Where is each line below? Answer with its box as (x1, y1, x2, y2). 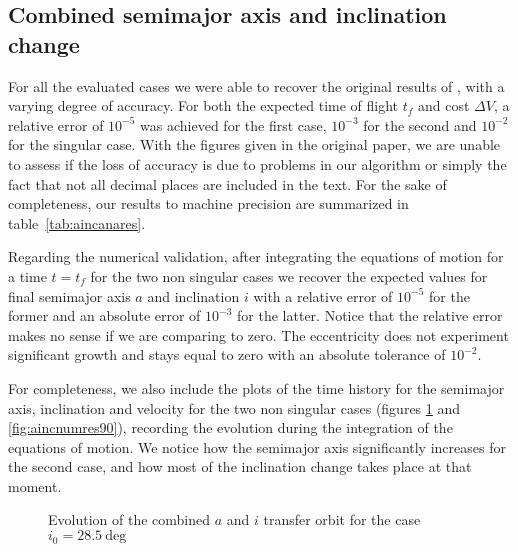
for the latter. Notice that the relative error (237, 305, 503, 326)
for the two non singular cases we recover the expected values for (90, 265, 488, 286)
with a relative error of (253, 285, 393, 306)
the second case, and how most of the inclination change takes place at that (8, 456, 472, 477)
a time (8, 265, 47, 286)
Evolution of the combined (48, 509, 210, 530)
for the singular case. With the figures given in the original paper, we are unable (8, 134, 501, 155)
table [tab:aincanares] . (8, 212, 146, 233)
